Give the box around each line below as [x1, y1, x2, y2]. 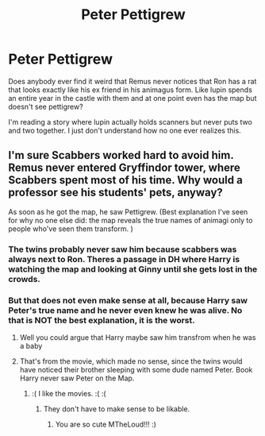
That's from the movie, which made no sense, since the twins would [19, 356, 243, 366]
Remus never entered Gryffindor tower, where [8, 161, 240, 175]
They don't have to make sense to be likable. [43, 403, 190, 414]
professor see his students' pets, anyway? [8, 186, 224, 199]
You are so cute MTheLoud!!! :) [55, 419, 157, 429]
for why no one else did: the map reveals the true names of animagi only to [8, 215, 253, 225]
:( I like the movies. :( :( [31, 388, 106, 398]
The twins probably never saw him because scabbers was [8, 244, 237, 255]
